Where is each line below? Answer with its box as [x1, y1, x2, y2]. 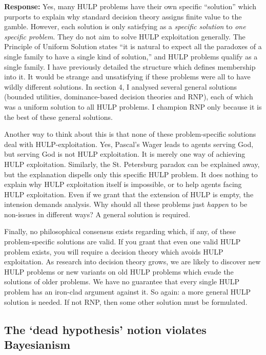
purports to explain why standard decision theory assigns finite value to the [4, 11, 242, 22]
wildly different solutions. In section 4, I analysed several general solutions [4, 81, 237, 92]
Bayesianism [4, 337, 71, 352]
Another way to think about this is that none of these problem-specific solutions [4, 129, 256, 139]
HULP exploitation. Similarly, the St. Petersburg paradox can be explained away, [4, 158, 260, 169]
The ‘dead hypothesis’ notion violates [4, 321, 207, 337]
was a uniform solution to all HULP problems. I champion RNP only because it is [4, 101, 262, 112]
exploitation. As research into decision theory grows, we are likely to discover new [4, 256, 261, 267]
